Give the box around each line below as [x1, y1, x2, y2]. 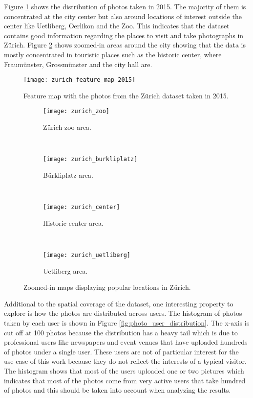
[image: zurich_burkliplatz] [43, 156, 138, 163]
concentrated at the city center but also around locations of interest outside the [4, 11, 242, 21]
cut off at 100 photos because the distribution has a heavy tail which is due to [4, 327, 238, 337]
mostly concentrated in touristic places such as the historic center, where [4, 49, 222, 59]
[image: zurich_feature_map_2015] [23, 76, 136, 84]
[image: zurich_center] [43, 204, 120, 211]
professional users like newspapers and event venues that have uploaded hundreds [4, 337, 248, 347]
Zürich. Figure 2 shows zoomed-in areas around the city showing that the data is [4, 40, 246, 50]
